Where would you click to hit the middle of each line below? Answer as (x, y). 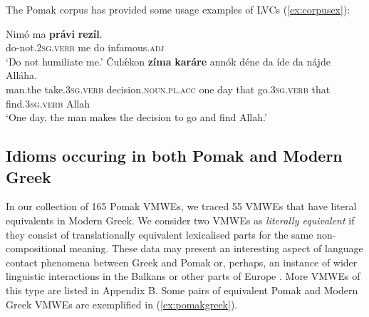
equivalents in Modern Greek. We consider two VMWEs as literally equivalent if (180, 220)
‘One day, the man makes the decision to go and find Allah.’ (136, 117)
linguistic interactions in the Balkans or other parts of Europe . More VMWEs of (183, 276)
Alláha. (21, 75)
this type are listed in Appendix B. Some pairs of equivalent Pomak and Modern (182, 290)
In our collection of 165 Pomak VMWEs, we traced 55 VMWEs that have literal (181, 206)
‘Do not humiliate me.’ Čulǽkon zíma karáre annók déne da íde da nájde (168, 61)
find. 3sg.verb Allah (48, 103)
